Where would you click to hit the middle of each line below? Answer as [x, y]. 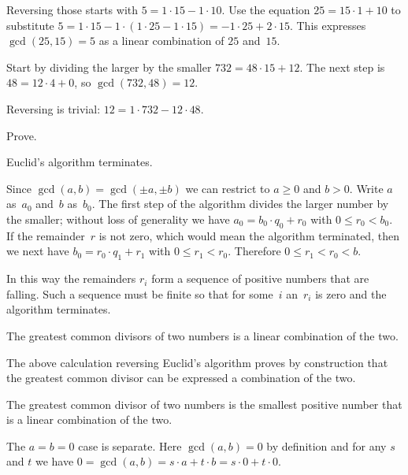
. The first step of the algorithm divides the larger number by [240, 204]
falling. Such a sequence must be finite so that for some [140, 293]
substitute [30, 25]
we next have [38, 251]
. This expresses [328, 25]
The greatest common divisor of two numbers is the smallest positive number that [204, 404]
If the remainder [46, 235]
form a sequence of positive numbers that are [260, 278]
